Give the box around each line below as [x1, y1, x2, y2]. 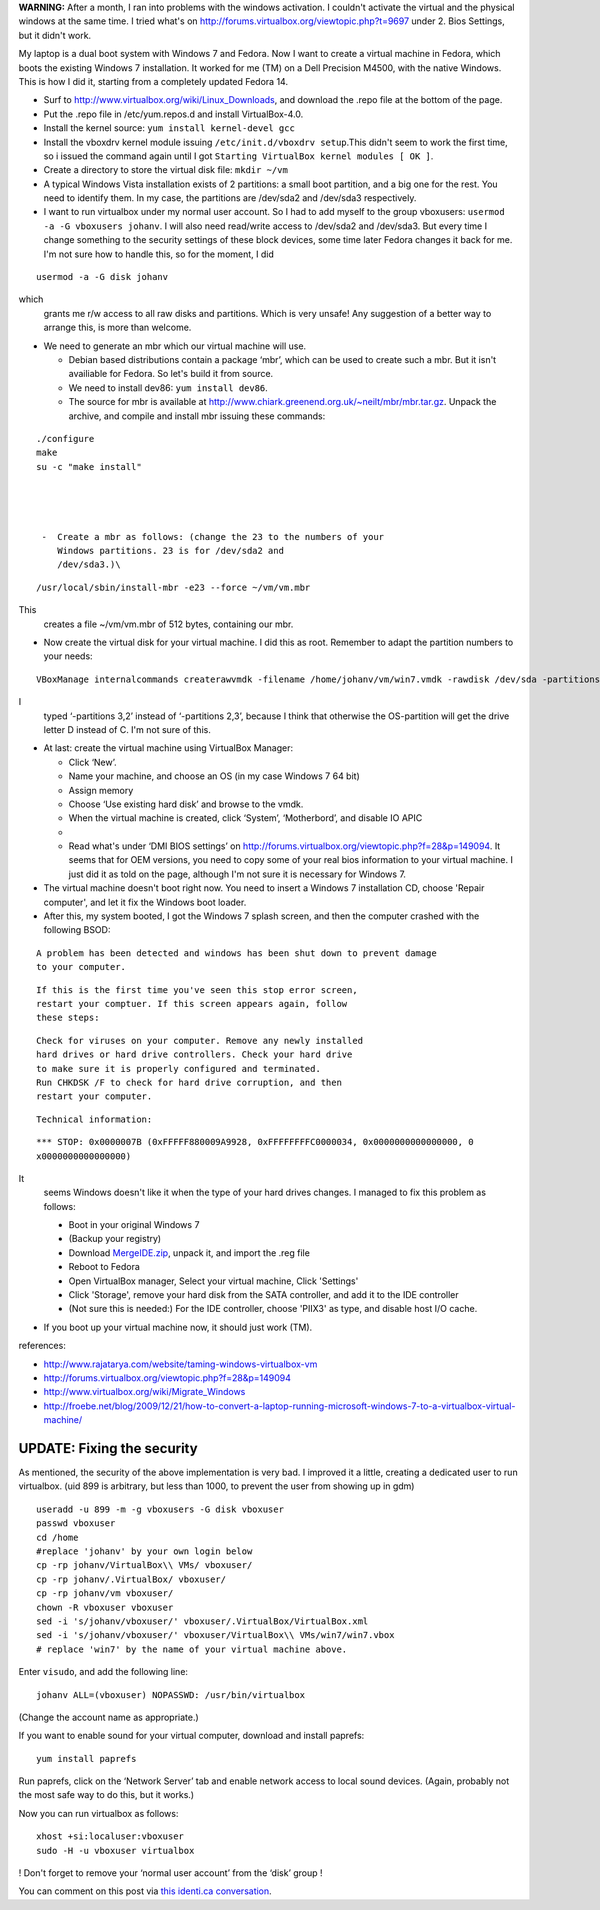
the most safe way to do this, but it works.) [18, 1789, 195, 1801]
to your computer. [36, 961, 127, 973]
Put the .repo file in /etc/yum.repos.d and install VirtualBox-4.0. [43, 108, 304, 120]
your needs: [43, 650, 94, 662]
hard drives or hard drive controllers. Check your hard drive [36, 1049, 353, 1060]
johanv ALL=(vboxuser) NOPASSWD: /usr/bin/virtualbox [36, 1689, 305, 1700]
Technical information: [36, 1113, 153, 1125]
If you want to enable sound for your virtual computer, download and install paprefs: [18, 1730, 365, 1742]
